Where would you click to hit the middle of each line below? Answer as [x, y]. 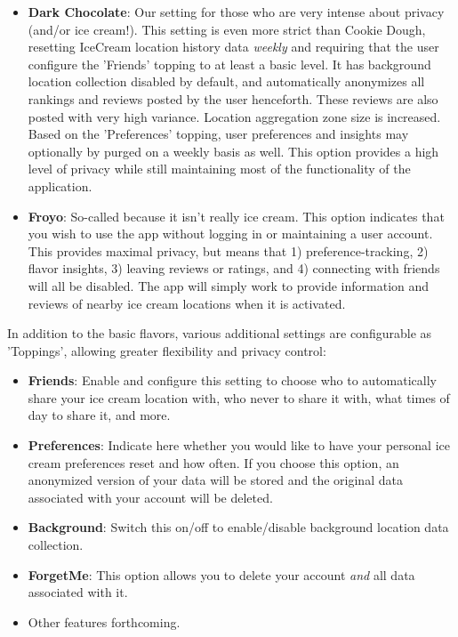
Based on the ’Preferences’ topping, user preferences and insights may [218, 134]
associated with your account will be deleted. [150, 497]
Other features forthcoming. [104, 621]
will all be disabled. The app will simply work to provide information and [229, 285]
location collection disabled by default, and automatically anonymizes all [226, 81]
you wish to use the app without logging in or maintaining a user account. [230, 234]
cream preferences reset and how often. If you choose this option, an [213, 462]
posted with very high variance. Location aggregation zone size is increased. [234, 116]
